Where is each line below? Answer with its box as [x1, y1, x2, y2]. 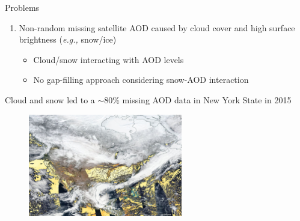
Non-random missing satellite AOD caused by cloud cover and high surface [19, 21, 295, 34]
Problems [5, 1, 40, 13]
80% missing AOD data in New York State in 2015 [104, 93, 292, 106]
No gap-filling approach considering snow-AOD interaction [33, 73, 249, 86]
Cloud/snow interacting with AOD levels [33, 53, 184, 65]
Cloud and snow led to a [5, 93, 95, 106]
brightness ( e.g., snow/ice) [19, 33, 117, 46]
